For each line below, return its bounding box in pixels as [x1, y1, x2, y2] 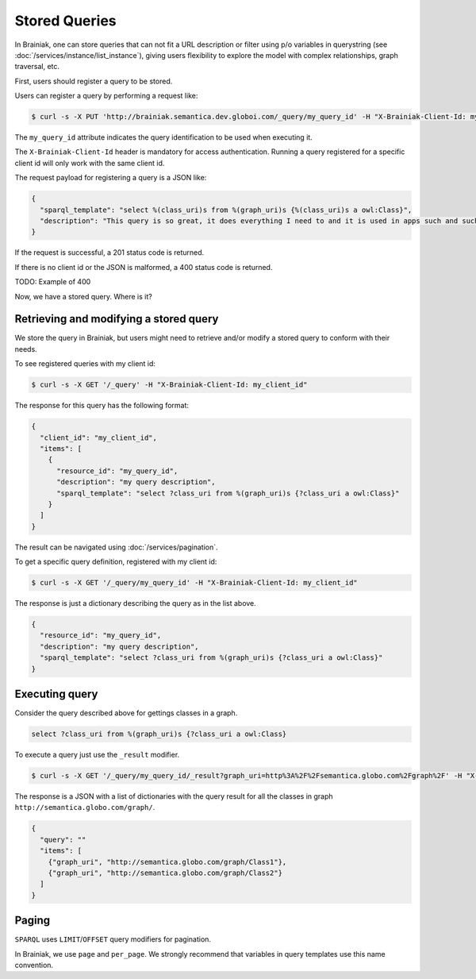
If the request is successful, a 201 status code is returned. [14, 248, 205, 257]
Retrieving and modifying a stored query [14, 312, 219, 326]
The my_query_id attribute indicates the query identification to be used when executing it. [14, 133, 313, 142]
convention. [14, 961, 54, 970]
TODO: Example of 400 [14, 277, 91, 287]
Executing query [14, 688, 98, 701]
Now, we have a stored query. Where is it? [14, 291, 152, 301]
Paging [14, 914, 51, 927]
